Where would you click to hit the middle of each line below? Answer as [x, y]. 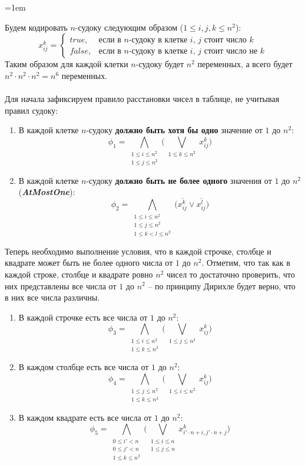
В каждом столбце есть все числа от [84, 367]
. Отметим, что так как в [246, 263]
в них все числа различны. [52, 297]
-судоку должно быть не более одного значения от [179, 180]
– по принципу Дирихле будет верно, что [222, 286]
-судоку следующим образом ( [129, 27]
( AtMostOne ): [47, 192]
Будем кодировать [36, 27]
